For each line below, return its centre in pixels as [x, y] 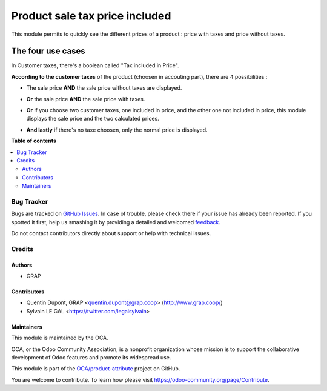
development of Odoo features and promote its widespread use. [91, 357]
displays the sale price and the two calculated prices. [93, 119]
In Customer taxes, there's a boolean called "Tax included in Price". [95, 65]
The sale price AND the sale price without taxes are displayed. [104, 88]
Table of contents [34, 141]
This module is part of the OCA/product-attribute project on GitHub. [96, 369]
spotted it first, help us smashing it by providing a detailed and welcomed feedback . [116, 222]
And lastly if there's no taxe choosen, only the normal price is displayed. [117, 130]
